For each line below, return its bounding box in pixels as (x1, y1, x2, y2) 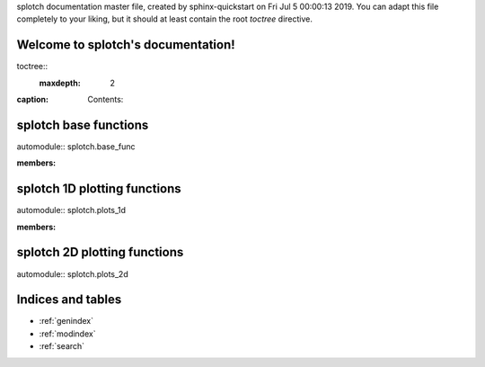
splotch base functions (16, 117, 149, 132)
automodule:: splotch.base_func (16, 140, 136, 152)
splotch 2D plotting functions (16, 245, 184, 260)
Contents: (87, 94, 124, 105)
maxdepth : (39, 77, 81, 88)
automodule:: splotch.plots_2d (16, 268, 129, 279)
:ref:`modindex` (39, 328, 96, 339)
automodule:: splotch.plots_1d (16, 205, 126, 216)
